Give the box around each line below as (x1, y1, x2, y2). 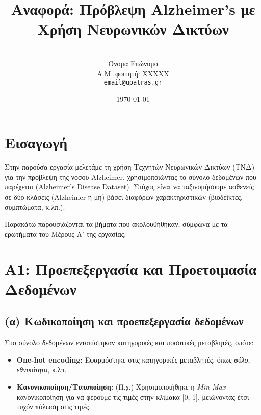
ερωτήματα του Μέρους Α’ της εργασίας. (5, 228, 126, 239)
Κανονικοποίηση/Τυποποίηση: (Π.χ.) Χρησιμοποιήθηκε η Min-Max (16, 381, 226, 392)
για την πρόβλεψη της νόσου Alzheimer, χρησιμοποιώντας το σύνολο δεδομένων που (5, 171, 256, 182)
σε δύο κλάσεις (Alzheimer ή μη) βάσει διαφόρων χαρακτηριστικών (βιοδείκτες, (5, 191, 243, 202)
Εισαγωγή (5, 132, 68, 153)
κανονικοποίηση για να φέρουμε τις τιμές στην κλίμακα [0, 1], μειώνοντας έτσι (16, 391, 249, 402)
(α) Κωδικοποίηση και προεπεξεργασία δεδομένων (5, 313, 244, 329)
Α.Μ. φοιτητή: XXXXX (97, 68, 169, 78)
